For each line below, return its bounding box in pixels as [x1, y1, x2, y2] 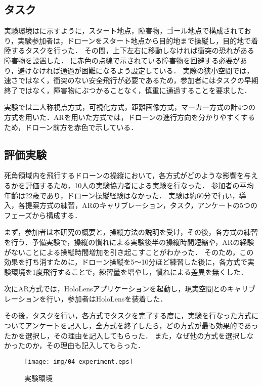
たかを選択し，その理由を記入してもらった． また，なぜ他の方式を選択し [4, 330, 247, 340]
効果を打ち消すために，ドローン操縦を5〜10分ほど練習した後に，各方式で [4, 256, 247, 267]
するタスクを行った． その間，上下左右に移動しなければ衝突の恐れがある [11, 45, 254, 56]
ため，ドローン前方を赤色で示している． [4, 121, 138, 132]
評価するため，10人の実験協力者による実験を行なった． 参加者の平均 [25, 180, 254, 190]
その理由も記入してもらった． [46, 340, 145, 351]
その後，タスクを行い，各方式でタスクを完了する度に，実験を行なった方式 [4, 310, 252, 321]
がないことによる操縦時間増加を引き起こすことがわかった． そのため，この [4, 246, 254, 257]
